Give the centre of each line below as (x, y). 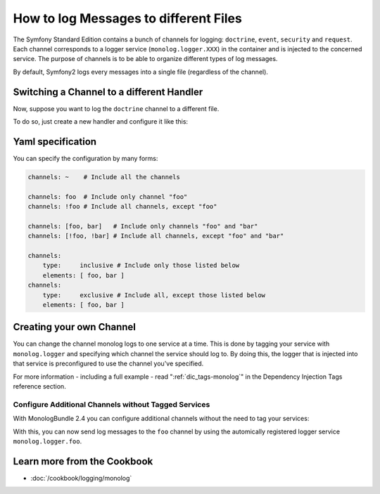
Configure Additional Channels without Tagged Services (112, 404)
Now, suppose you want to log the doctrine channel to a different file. (116, 108)
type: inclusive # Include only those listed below (141, 266)
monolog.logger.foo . (47, 441)
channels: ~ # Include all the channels (104, 177)
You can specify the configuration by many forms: (85, 158)
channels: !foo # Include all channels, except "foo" (122, 207)
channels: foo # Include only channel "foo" (108, 196)
